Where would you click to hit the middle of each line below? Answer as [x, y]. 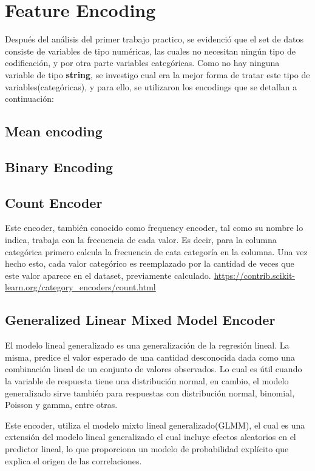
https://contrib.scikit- [254, 275]
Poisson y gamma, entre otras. [61, 405]
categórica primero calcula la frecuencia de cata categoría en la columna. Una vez [156, 251]
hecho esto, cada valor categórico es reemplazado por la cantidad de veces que [150, 263]
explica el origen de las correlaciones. [73, 460]
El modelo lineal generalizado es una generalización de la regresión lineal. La [147, 345]
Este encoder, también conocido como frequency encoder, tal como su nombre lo [154, 228]
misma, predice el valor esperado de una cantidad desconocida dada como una [150, 357]
